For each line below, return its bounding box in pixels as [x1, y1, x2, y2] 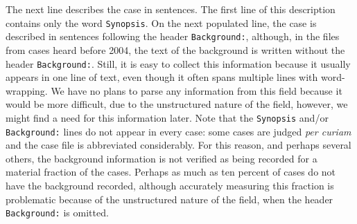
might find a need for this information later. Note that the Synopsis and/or [6, 110, 329, 124]
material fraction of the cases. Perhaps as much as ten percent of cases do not [6, 165, 336, 179]
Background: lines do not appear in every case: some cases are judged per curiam [6, 124, 351, 138]
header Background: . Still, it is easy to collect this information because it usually [6, 56, 351, 71]
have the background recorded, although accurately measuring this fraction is [6, 178, 334, 193]
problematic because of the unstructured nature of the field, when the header [6, 192, 333, 206]
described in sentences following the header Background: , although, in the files [6, 29, 340, 44]
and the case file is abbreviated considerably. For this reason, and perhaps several [6, 138, 351, 152]
